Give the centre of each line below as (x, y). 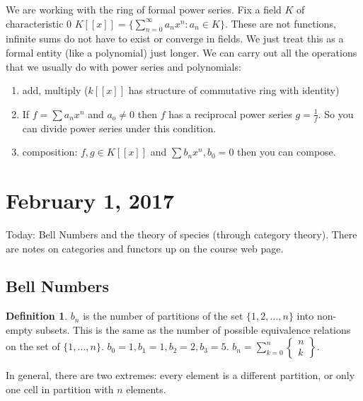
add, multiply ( (55, 90)
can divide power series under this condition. (119, 128)
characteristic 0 (39, 23)
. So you (336, 114)
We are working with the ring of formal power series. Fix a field (144, 9)
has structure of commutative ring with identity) (234, 90)
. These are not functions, (280, 23)
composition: (50, 152)
